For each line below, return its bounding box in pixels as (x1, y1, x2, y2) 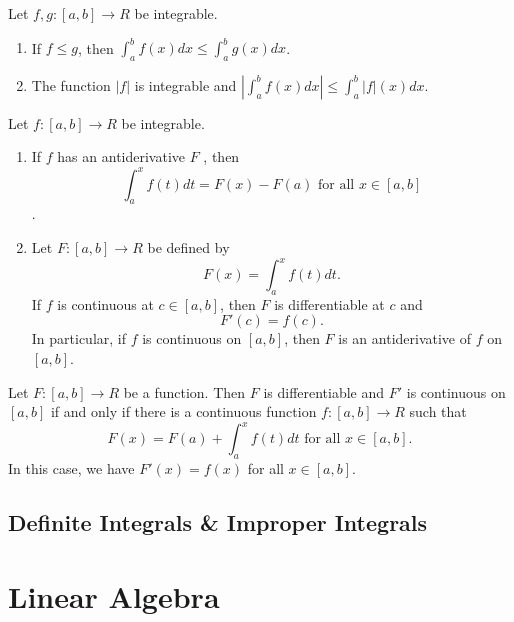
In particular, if (31, 328, 127, 349)
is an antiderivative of (338, 328, 472, 349)
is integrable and (134, 74, 237, 95)
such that (409, 401, 467, 422)
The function (31, 74, 111, 95)
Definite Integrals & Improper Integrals (8, 507, 428, 538)
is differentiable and (263, 381, 385, 402)
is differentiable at (274, 293, 385, 314)
